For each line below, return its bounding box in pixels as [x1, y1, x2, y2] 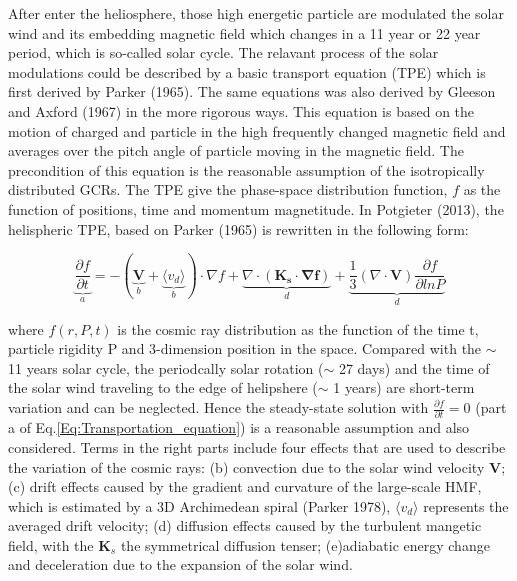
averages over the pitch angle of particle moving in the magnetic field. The [8, 140, 464, 161]
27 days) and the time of [338, 357, 490, 378]
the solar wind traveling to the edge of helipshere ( [8, 377, 318, 398]
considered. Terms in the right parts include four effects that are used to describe [8, 436, 506, 457]
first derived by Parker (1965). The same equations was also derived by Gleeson [8, 81, 496, 102]
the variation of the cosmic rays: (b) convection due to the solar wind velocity [8, 456, 485, 477]
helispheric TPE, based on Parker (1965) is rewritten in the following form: [8, 218, 469, 239]
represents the [423, 495, 509, 516]
